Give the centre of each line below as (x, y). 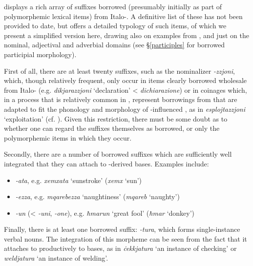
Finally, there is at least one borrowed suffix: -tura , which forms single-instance (122, 229)
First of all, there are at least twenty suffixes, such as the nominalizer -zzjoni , (119, 71)
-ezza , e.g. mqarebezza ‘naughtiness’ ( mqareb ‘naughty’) (97, 196)
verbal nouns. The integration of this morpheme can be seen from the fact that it (126, 238)
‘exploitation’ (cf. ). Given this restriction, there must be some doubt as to (116, 118)
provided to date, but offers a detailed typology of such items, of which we (115, 26)
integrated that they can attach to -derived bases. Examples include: (106, 163)
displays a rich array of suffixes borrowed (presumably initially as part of (113, 6)
